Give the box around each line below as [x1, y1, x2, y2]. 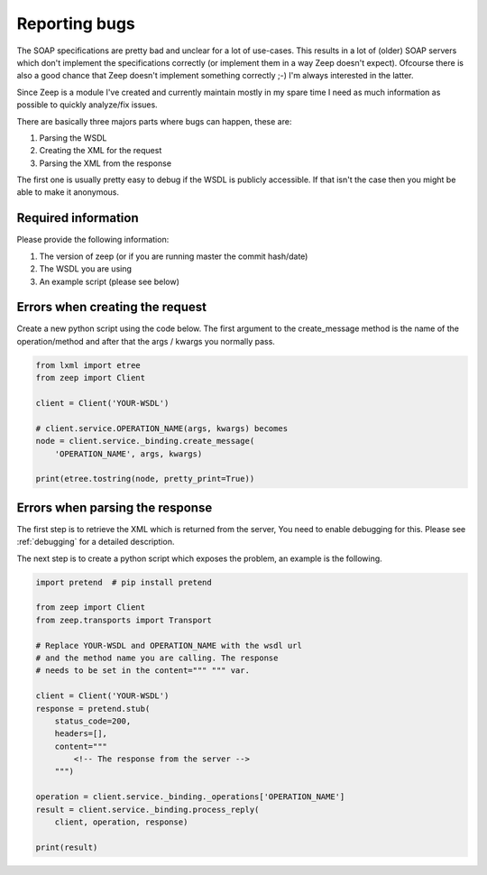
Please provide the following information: [16, 235, 170, 245]
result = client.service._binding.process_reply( [35, 804, 260, 815]
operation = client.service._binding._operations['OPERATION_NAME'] [35, 792, 345, 802]
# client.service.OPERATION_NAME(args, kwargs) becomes [35, 423, 289, 433]
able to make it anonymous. [16, 187, 120, 198]
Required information [16, 210, 139, 226]
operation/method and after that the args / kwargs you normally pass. [16, 336, 275, 346]
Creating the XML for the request [39, 145, 162, 156]
